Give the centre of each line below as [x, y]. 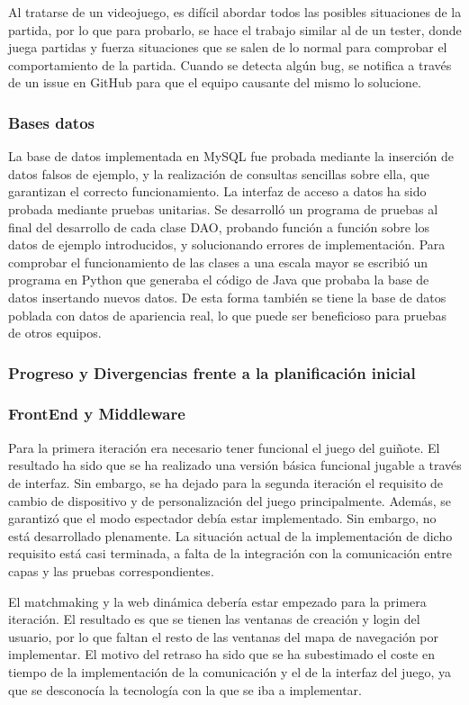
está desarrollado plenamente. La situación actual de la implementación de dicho [230, 535]
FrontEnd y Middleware [97, 414]
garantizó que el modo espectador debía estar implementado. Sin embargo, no [222, 518]
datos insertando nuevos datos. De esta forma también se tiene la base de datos [227, 297]
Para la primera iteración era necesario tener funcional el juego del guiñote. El [224, 447]
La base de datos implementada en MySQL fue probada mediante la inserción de [231, 156]
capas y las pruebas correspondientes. [111, 570]
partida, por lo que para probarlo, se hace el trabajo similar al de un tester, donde [235, 29]
